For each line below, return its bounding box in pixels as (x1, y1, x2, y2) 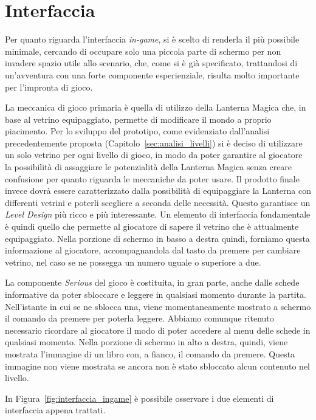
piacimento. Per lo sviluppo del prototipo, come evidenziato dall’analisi (5, 125, 270, 137)
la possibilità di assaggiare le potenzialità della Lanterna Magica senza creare (5, 160, 292, 173)
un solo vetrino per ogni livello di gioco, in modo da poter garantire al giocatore (5, 148, 303, 161)
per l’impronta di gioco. (5, 80, 93, 93)
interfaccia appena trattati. (5, 404, 106, 416)
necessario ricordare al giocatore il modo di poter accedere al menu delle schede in (5, 323, 311, 336)
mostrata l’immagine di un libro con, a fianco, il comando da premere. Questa (5, 347, 295, 360)
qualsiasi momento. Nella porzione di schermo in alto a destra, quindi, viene (5, 336, 288, 348)
